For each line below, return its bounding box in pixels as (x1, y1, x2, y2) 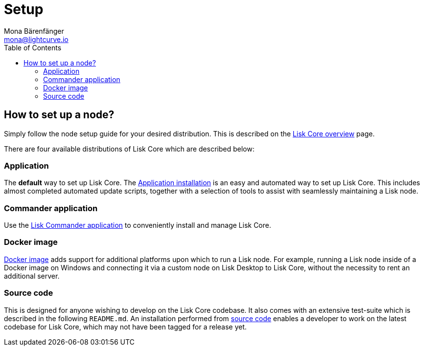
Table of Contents (4, 43, 62, 52)
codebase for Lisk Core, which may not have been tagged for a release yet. (4, 322, 247, 331)
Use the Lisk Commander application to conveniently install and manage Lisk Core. (4, 221, 271, 230)
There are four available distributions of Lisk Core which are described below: (4, 144, 255, 153)
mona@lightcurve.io (4, 35, 69, 44)
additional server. (4, 271, 60, 280)
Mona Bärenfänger (4, 26, 64, 35)
